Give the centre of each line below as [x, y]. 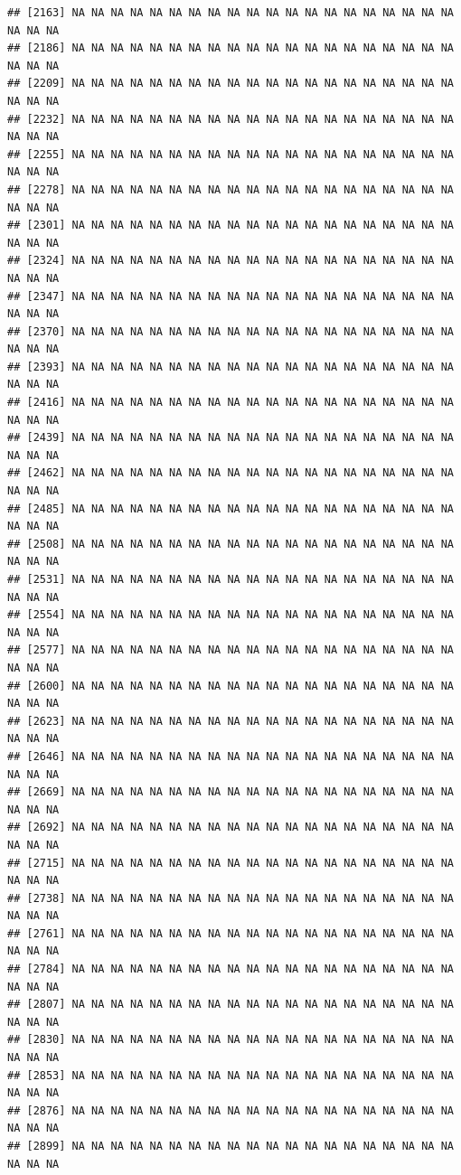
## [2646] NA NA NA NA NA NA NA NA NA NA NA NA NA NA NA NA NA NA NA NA [230, 756]
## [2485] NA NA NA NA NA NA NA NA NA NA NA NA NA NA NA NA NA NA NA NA [230, 508]
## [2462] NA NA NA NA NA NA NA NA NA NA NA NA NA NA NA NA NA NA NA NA [230, 473]
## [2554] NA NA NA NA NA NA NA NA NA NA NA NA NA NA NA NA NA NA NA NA [230, 615]
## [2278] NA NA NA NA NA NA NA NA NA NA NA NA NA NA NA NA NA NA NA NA [230, 189]
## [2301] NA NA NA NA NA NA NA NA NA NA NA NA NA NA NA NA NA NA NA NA [230, 226]
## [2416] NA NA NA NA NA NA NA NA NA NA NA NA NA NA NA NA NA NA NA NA [230, 403]
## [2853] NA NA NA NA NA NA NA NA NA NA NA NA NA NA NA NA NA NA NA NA [230, 1075]
